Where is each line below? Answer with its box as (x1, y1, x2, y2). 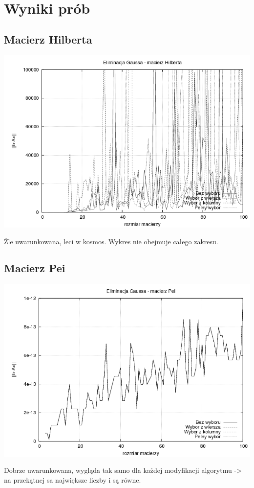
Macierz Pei (4, 260, 65, 275)
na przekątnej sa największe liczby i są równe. (4, 474, 141, 485)
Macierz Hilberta (4, 31, 92, 46)
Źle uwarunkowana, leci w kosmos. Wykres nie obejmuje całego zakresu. (4, 236, 218, 246)
